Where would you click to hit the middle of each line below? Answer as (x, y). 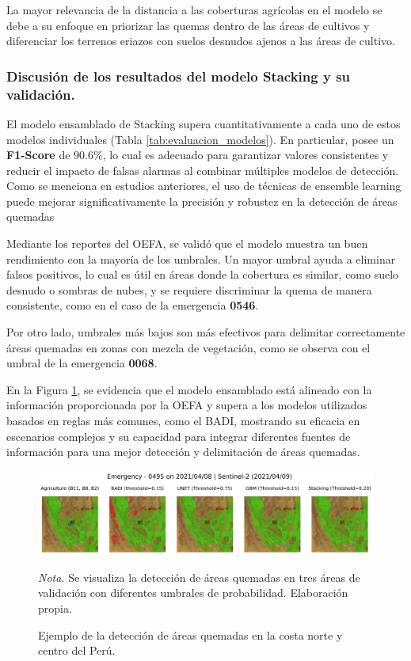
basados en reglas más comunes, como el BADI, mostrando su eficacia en (183, 421)
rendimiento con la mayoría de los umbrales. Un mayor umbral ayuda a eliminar (201, 258)
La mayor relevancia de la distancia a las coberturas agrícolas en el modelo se (194, 9)
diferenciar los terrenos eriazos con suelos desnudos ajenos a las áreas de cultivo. (201, 41)
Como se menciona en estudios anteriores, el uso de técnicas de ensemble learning (204, 186)
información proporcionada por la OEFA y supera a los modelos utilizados (187, 405)
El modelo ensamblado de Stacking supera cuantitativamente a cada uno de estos (204, 123)
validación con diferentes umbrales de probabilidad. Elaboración (193, 593)
